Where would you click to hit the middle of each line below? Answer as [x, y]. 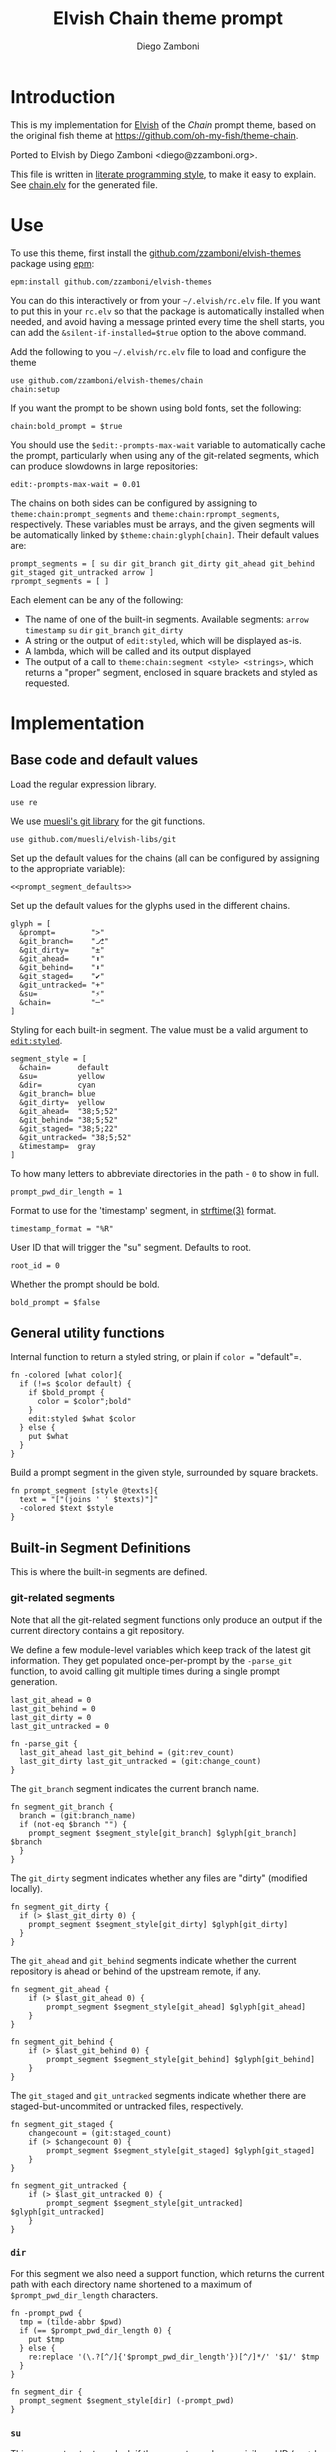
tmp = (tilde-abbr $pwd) [71, 2322]
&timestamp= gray [58, 1146]
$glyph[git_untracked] [57, 2212]
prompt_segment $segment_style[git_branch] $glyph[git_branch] [163, 1833]
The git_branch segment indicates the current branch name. [135, 1788]
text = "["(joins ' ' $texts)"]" [89, 1500]
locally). [26, 1888]
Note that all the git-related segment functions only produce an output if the [166, 1619]
